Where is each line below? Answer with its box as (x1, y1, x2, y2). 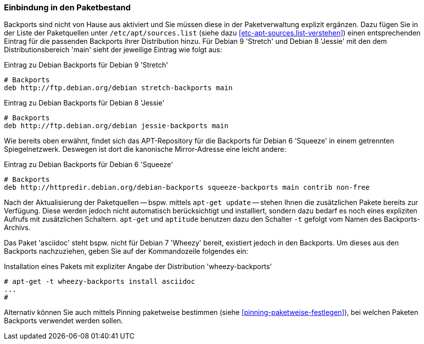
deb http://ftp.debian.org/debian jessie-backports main (4, 122, 229, 130)
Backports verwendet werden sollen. (4, 316, 123, 325)
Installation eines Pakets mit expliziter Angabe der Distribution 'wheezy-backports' (4, 262, 272, 271)
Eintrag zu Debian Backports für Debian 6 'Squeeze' (4, 160, 173, 169)
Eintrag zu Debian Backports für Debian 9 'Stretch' (4, 61, 168, 69)
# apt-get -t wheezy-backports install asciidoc (4, 277, 195, 286)
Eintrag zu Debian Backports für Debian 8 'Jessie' (4, 99, 165, 107)
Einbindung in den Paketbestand (4, 2, 131, 12)
